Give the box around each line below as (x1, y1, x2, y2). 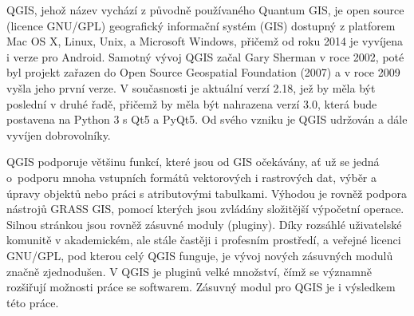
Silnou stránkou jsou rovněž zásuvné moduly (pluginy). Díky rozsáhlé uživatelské (6, 215, 402, 232)
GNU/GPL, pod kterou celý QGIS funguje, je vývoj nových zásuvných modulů (6, 247, 393, 263)
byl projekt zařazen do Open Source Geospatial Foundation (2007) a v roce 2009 (6, 64, 400, 81)
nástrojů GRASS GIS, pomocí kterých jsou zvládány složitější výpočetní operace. (6, 200, 404, 217)
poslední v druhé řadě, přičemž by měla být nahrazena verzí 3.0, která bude (6, 95, 377, 112)
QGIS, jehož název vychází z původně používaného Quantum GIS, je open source (6, 2, 404, 18)
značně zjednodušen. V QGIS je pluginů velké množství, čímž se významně (6, 263, 373, 279)
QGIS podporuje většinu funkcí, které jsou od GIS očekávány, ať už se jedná (6, 153, 380, 170)
